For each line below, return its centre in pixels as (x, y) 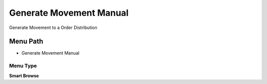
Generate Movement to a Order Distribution (53, 28)
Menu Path (26, 42)
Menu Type (23, 66)
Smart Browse (24, 76)
